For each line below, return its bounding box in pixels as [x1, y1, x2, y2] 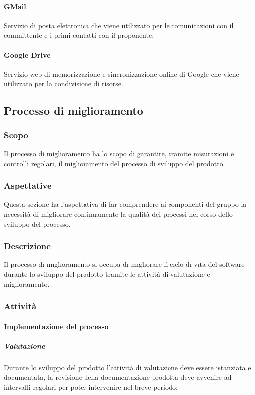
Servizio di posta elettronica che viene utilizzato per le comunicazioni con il [4, 20, 234, 30]
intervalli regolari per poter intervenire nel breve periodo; [4, 381, 178, 392]
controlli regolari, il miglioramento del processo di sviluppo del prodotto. [4, 158, 225, 168]
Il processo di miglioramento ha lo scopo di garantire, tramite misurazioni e [4, 148, 234, 158]
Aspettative [4, 179, 52, 192]
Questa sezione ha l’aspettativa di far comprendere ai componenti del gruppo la [4, 199, 247, 209]
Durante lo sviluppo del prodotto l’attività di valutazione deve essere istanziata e [4, 362, 251, 372]
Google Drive [4, 49, 51, 60]
